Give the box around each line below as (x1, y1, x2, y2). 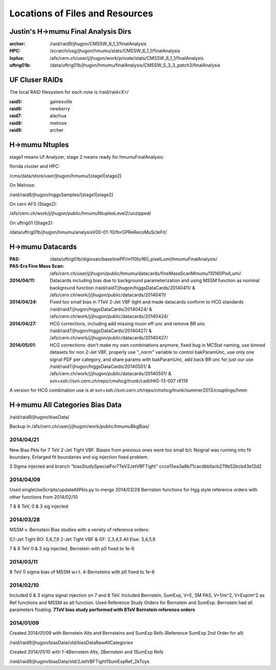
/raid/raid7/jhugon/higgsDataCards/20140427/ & (50, 328, 152, 334)
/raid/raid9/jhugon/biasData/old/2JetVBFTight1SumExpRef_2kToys (9, 658, 150, 664)
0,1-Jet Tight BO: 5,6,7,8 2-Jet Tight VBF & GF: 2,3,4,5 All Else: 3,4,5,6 (9, 536, 156, 542)
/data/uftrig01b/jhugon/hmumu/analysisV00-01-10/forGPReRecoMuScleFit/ (9, 229, 167, 235)
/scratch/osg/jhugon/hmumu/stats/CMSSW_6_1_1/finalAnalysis (50, 48, 180, 54)
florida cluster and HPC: (9, 163, 60, 169)
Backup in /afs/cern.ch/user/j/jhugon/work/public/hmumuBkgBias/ (9, 423, 150, 429)
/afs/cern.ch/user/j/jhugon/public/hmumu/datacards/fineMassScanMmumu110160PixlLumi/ (50, 270, 241, 276)
